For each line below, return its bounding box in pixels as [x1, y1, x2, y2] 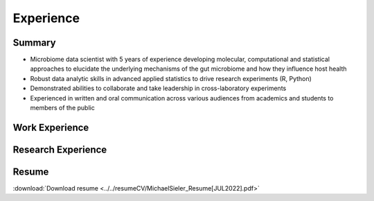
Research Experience [12, 143, 107, 155]
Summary [12, 37, 56, 49]
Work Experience [12, 121, 89, 133]
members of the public [30, 104, 95, 112]
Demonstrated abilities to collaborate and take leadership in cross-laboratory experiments [30, 84, 287, 93]
